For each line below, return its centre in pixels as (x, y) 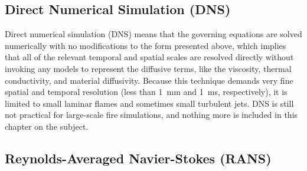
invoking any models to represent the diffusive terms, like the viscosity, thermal (148, 68)
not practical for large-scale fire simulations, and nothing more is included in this (151, 115)
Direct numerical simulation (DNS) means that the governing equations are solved (153, 34)
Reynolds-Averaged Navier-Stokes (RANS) (138, 158)
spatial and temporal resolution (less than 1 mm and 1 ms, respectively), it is (146, 92)
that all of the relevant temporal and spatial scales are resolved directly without (149, 57)
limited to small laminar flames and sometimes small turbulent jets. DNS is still (149, 103)
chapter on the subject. (47, 126)
